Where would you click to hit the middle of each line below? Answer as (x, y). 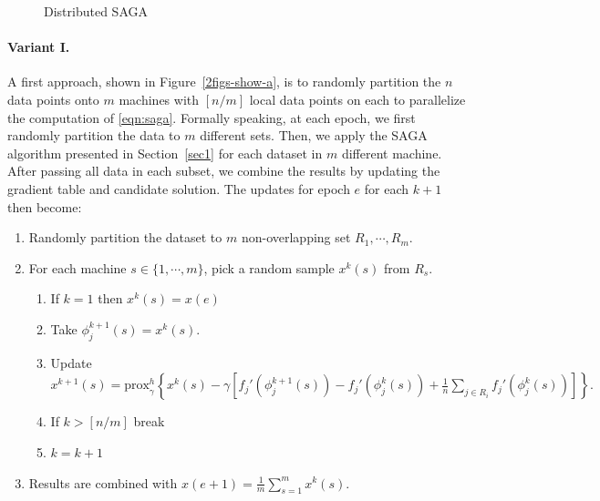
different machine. (392, 153)
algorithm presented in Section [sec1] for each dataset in (165, 153)
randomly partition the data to (94, 135)
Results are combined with (103, 482)
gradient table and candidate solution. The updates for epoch (179, 188)
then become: (45, 206)
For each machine (78, 267)
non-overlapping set (296, 237)
